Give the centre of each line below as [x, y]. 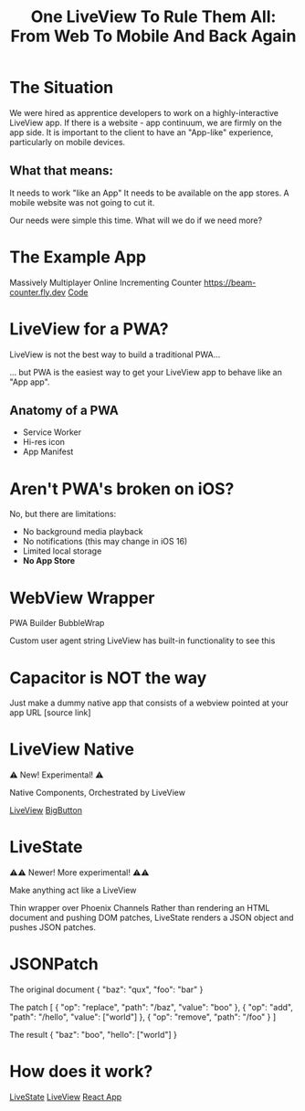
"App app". [30, 382]
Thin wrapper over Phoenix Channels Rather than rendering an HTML [140, 908]
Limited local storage [62, 551]
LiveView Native [72, 750]
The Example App [78, 257]
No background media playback [83, 532]
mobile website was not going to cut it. [82, 202]
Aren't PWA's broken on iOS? [122, 488]
